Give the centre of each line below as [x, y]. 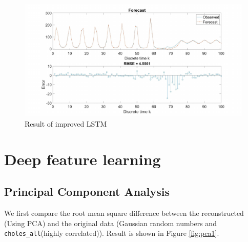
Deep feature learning [82, 159]
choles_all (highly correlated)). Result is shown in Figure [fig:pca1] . [112, 233]
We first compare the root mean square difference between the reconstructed [124, 213]
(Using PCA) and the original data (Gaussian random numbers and [110, 223]
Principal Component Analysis [87, 191]
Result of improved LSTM [66, 124]
